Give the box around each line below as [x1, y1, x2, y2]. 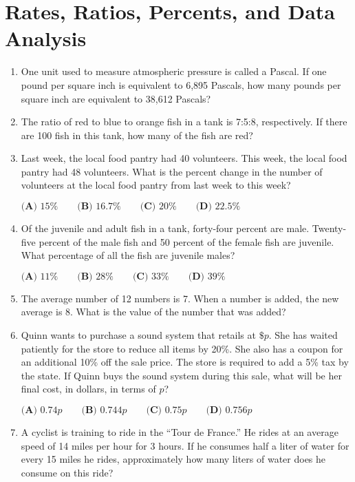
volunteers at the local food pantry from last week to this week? [21, 178, 291, 192]
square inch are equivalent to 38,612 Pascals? [21, 91, 211, 105]
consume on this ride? [21, 465, 114, 479]
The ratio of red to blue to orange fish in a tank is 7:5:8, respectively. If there [21, 114, 347, 129]
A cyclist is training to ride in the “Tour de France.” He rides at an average [21, 425, 338, 439]
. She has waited [268, 328, 338, 342]
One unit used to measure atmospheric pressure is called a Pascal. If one [21, 64, 327, 78]
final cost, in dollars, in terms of [21, 381, 156, 396]
